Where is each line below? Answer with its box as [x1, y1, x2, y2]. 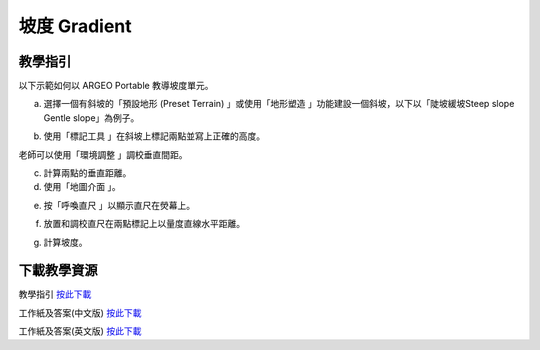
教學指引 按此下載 [18, 288, 92, 300]
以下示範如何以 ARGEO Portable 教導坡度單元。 [18, 80, 214, 92]
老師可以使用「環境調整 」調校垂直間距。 [18, 148, 188, 160]
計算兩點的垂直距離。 [43, 167, 132, 179]
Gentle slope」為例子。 [43, 111, 140, 124]
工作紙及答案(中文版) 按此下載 [18, 306, 142, 319]
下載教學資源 [18, 262, 98, 279]
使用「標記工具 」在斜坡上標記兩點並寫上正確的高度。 [43, 130, 265, 142]
